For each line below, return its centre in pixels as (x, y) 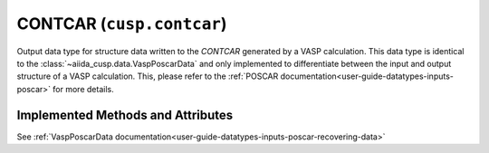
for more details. (83, 89)
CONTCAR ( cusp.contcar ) (122, 24)
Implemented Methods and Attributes (125, 115)
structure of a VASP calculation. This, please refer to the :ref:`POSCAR (148, 76)
